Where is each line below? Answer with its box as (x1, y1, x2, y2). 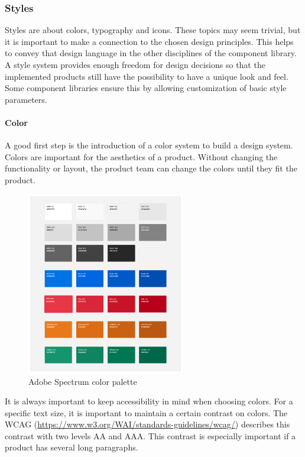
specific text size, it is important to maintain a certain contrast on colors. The (5, 406, 288, 419)
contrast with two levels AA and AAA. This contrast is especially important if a (5, 429, 296, 442)
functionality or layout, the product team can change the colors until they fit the (5, 162, 297, 174)
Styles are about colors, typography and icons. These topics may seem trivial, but (5, 24, 301, 36)
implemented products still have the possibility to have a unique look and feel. (5, 70, 288, 82)
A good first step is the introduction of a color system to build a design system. (5, 139, 293, 151)
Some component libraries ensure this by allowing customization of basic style (5, 82, 287, 94)
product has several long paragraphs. (5, 441, 138, 453)
